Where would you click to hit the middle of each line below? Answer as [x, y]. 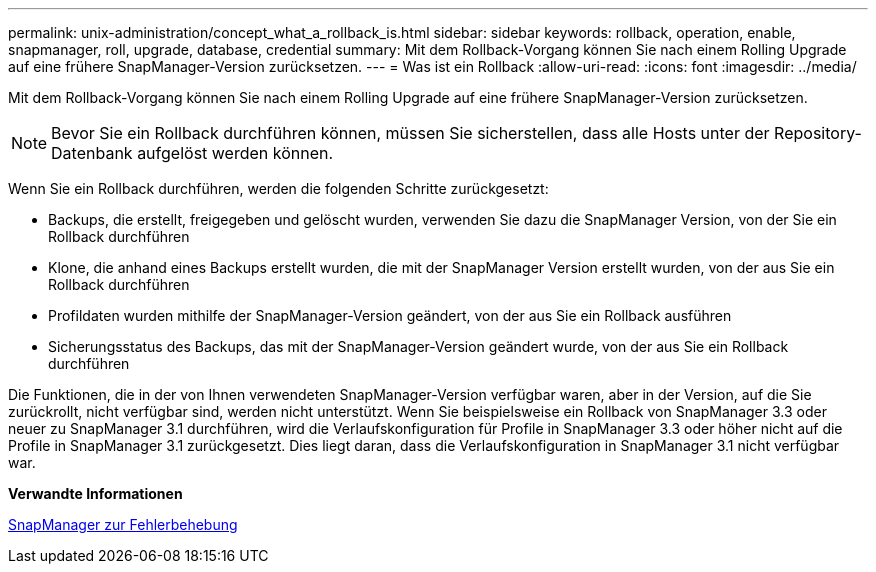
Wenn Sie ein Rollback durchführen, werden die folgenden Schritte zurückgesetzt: [278, 188]
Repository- [818, 133]
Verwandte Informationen [95, 493]
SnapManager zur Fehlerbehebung [123, 524]
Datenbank [92, 153]
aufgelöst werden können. [235, 153]
